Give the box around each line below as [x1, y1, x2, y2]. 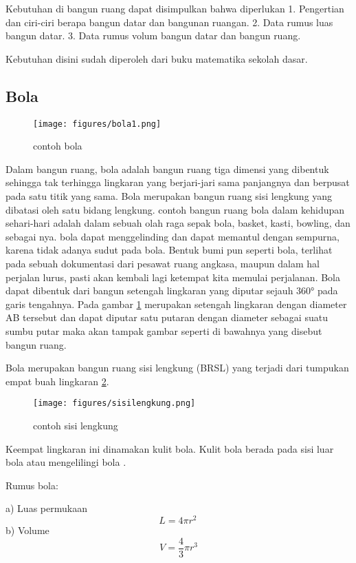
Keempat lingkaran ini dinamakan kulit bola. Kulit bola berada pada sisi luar [5, 441, 334, 455]
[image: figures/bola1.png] [33, 119, 162, 129]
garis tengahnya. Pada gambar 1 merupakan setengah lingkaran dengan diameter [5, 296, 347, 311]
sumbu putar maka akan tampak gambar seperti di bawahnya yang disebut [5, 323, 322, 338]
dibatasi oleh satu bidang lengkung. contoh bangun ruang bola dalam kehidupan [5, 202, 345, 216]
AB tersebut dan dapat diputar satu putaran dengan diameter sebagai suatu [5, 310, 328, 325]
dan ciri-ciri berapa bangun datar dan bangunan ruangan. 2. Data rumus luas [5, 14, 333, 29]
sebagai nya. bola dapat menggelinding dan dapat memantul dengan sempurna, [5, 229, 340, 243]
